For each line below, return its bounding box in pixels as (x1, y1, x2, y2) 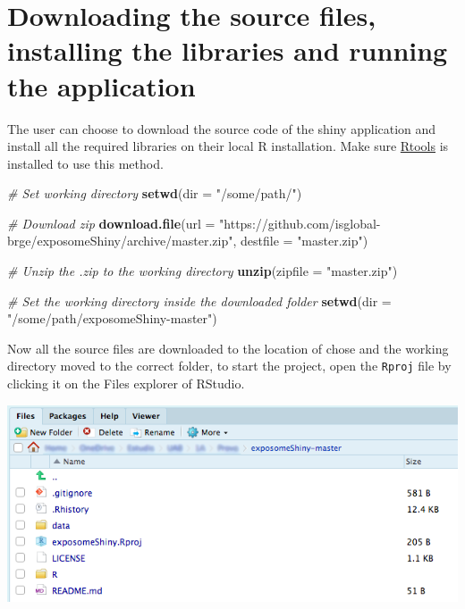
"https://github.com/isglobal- (219, 213, 381, 232)
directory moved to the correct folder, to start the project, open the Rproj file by (7, 356, 452, 375)
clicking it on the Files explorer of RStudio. (7, 374, 245, 393)
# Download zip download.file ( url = (7, 213, 216, 232)
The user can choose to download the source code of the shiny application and (7, 119, 436, 138)
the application (7, 67, 196, 104)
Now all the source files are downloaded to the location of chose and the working (7, 338, 449, 357)
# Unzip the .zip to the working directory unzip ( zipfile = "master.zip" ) (7, 262, 398, 280)
